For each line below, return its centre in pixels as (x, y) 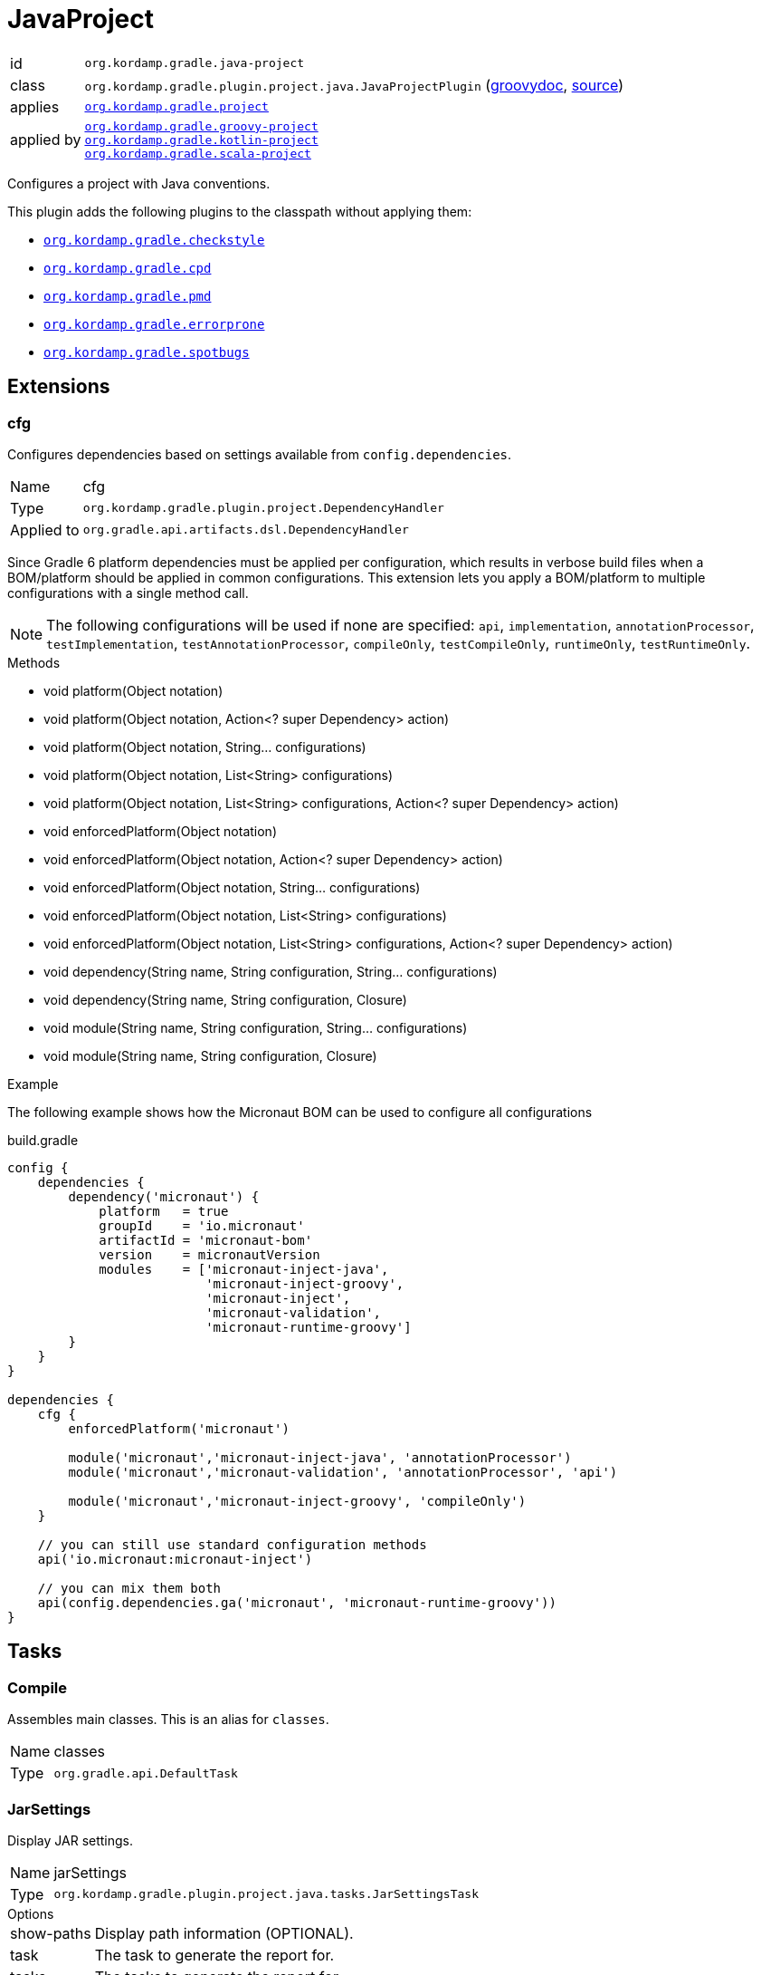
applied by (46, 140)
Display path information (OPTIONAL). (224, 1933)
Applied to (45, 530)
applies (35, 106)
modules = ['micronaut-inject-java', (244, 1269)
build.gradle (43, 1140)
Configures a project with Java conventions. (139, 183)
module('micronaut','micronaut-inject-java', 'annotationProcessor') (320, 1457)
